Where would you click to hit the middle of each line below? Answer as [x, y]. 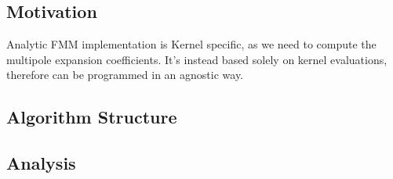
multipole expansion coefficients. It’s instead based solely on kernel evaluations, [197, 59]
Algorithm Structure [92, 117]
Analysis [41, 163]
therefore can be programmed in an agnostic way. [125, 75]
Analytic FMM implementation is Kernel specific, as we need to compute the [191, 44]
